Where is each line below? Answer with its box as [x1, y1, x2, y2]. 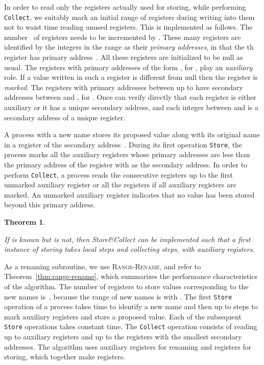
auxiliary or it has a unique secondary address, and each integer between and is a [4, 102, 258, 112]
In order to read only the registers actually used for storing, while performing [4, 2, 246, 12]
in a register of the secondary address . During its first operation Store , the [4, 139, 243, 149]
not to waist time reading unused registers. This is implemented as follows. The [4, 22, 253, 32]
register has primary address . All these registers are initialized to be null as [4, 52, 243, 62]
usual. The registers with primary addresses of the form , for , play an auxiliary [4, 61, 253, 72]
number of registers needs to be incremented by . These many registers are [4, 31, 241, 42]
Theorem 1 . [4, 217, 45, 227]
